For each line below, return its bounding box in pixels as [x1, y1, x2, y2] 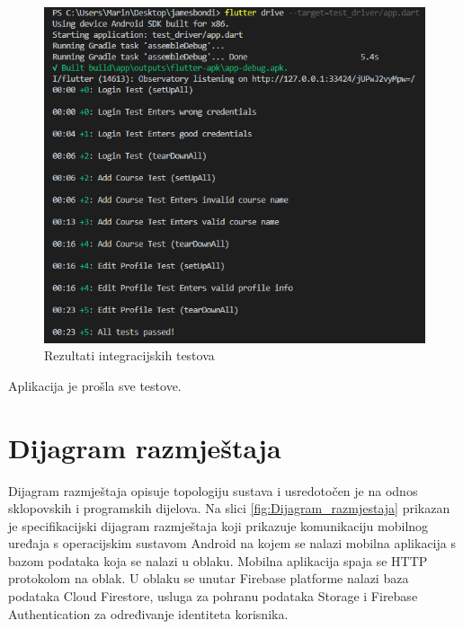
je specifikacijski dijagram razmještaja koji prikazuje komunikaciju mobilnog [8, 516, 429, 535]
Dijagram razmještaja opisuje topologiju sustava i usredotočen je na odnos [8, 481, 418, 500]
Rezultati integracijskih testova [44, 346, 215, 365]
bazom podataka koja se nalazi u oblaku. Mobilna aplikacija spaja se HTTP [8, 551, 428, 570]
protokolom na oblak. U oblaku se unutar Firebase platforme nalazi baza [8, 569, 409, 588]
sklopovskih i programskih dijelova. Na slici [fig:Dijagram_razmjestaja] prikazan [8, 499, 450, 518]
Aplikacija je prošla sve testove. [8, 376, 182, 394]
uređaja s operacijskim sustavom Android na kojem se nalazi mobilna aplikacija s [8, 534, 456, 553]
